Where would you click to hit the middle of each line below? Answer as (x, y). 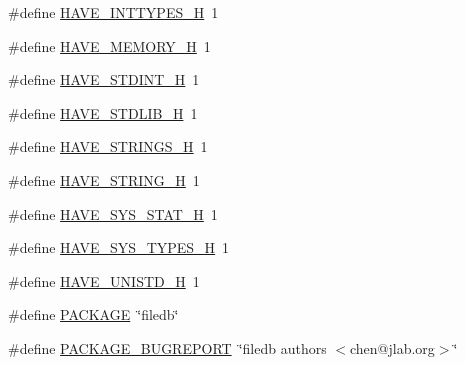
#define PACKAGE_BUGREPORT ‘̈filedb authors (167, 347)
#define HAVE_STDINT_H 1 (104, 79)
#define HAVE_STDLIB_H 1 (103, 112)
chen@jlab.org (392, 347)
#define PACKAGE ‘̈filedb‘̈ (93, 314)
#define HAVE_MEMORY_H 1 (109, 45)
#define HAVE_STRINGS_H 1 (108, 146)
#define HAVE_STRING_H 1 (104, 179)
